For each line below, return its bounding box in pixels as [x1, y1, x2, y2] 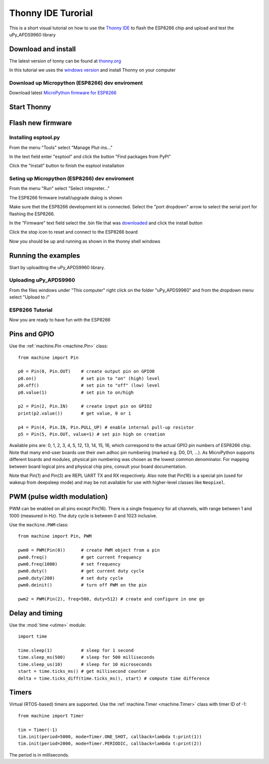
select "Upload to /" [9, 294, 50, 300]
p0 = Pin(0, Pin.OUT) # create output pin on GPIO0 [18, 369, 155, 374]
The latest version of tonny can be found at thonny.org [9, 58, 122, 64]
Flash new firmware [9, 119, 72, 127]
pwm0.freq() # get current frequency [18, 554, 142, 560]
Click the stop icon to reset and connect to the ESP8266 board [9, 229, 138, 235]
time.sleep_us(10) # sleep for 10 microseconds [18, 661, 152, 667]
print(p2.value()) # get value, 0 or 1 [18, 410, 132, 416]
